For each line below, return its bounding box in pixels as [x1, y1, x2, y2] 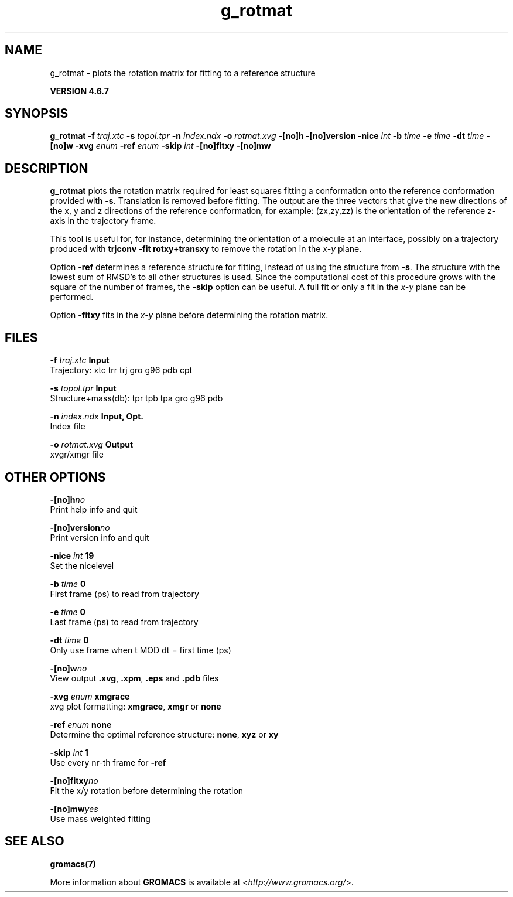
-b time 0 [50, 578, 86, 589]
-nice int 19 [50, 550, 94, 561]
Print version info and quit [50, 532, 149, 543]
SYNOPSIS [5, 106, 69, 121]
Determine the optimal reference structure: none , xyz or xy [50, 729, 279, 739]
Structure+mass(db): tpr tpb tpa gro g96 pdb [50, 393, 223, 404]
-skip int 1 [50, 747, 88, 758]
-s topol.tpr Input [50, 383, 117, 394]
